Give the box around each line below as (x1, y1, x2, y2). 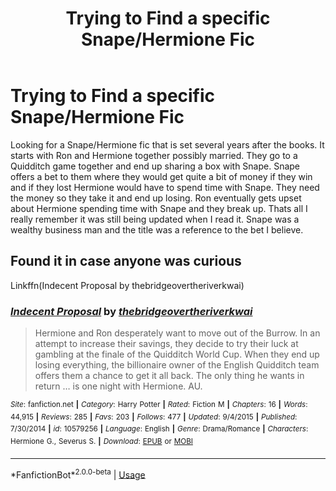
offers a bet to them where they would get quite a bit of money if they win (10, 170, 313, 182)
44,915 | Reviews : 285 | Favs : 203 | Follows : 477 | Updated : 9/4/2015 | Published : (10, 412, 298, 422)
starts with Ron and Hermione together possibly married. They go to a (10, 149, 298, 161)
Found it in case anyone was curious (10, 253, 242, 270)
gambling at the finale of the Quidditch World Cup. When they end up (34, 348, 320, 361)
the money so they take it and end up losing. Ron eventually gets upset (10, 192, 302, 204)
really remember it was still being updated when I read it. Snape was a (10, 213, 300, 225)
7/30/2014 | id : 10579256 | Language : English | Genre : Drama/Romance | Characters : (10, 424, 309, 434)
